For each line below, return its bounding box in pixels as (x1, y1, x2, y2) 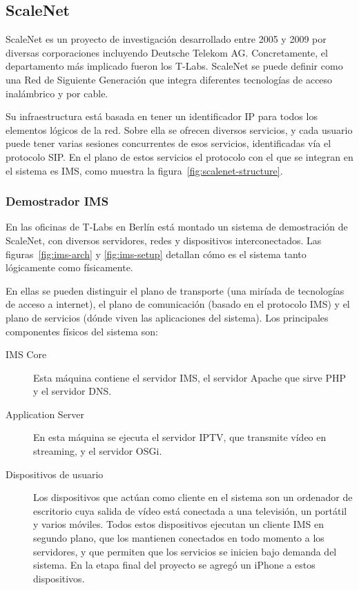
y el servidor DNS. (33, 384, 112, 398)
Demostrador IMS (6, 193, 109, 210)
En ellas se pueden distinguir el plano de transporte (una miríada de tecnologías (6, 283, 345, 297)
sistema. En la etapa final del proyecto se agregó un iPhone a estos (33, 558, 316, 572)
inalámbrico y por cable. (6, 86, 108, 100)
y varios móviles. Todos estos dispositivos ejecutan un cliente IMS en (33, 517, 324, 531)
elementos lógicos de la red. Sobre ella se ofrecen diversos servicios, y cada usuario (6, 122, 353, 137)
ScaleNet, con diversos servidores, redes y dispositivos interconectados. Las (6, 233, 322, 247)
